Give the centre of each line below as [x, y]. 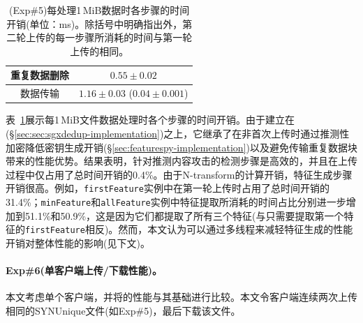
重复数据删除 [40, 75]
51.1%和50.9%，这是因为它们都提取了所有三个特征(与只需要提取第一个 [184, 215]
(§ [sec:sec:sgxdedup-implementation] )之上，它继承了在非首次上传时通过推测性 [178, 133]
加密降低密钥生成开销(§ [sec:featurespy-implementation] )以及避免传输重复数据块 [181, 147]
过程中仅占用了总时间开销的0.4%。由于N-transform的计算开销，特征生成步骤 [179, 174]
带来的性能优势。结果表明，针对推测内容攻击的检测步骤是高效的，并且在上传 [181, 161]
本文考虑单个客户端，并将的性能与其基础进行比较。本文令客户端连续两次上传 [181, 297]
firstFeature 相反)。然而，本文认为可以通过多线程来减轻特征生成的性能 [189, 229]
